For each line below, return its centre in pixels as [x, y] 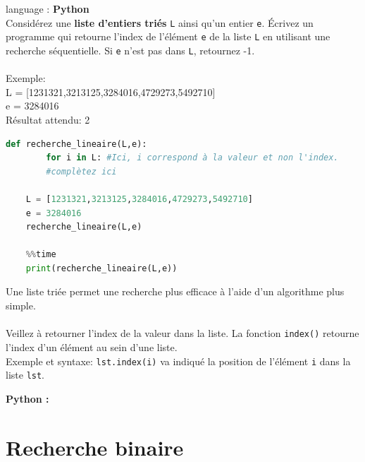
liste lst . [25, 375]
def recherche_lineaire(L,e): [76, 144]
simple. [21, 306]
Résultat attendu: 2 [48, 119]
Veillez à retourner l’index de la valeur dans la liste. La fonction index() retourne [182, 333]
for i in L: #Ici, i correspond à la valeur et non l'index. [192, 158]
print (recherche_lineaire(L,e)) [101, 268]
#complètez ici [81, 171]
